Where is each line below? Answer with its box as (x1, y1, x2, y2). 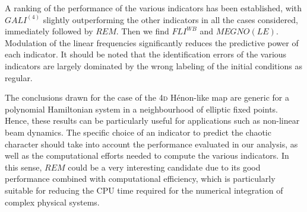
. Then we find (116, 25, 169, 37)
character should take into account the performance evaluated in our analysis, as (5, 137, 298, 150)
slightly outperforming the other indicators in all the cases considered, (43, 13, 298, 25)
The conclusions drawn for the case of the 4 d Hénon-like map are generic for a (5, 91, 289, 104)
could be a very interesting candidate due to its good (68, 160, 261, 173)
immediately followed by (5, 25, 93, 37)
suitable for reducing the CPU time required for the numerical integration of (5, 184, 283, 196)
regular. (5, 71, 33, 83)
